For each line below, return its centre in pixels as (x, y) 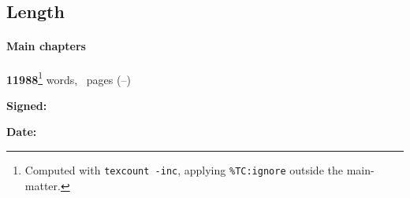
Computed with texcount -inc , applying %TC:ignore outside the (184, 170)
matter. (43, 185)
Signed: (27, 105)
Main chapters (46, 46)
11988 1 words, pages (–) (69, 78)
